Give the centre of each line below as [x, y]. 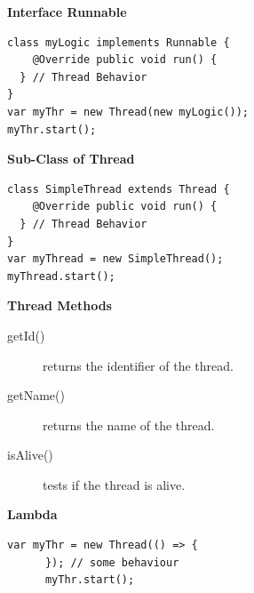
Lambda [32, 514]
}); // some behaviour [112, 562]
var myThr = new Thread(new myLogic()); [128, 112]
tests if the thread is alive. [114, 484]
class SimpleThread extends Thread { [119, 189]
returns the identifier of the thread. [138, 365]
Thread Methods [60, 305]
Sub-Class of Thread [71, 159]
